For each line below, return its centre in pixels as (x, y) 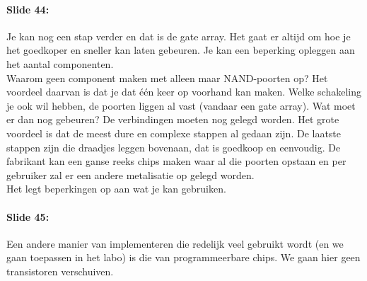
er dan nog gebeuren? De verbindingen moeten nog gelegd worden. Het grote (173, 119)
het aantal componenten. (60, 63)
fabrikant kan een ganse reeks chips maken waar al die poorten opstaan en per (176, 161)
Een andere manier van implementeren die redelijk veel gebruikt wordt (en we (175, 243)
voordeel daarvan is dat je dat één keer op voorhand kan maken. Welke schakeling (184, 92)
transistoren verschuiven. (60, 271)
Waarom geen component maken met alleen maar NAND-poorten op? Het (167, 78)
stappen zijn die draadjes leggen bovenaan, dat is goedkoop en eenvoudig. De (174, 147)
